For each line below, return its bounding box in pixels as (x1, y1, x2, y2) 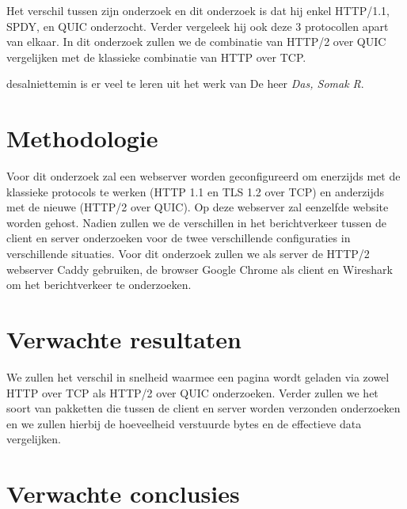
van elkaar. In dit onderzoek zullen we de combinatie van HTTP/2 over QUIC (6, 33, 386, 50)
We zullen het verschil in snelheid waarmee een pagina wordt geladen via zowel (6, 368, 390, 385)
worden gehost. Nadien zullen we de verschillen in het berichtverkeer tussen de (6, 214, 386, 230)
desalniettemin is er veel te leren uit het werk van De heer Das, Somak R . (6, 75, 364, 92)
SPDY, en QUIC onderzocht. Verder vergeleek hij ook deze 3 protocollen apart (6, 17, 389, 34)
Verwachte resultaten (6, 323, 242, 355)
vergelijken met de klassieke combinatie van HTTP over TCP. (6, 48, 306, 65)
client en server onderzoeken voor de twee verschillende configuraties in (6, 230, 351, 246)
